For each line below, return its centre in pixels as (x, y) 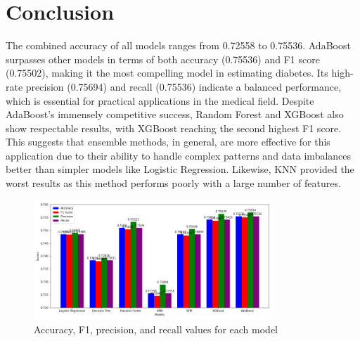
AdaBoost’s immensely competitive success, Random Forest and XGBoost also (175, 114)
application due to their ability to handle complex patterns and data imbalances (179, 155)
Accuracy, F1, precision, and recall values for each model (156, 329)
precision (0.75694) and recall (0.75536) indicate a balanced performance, (184, 86)
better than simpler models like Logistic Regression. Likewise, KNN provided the (180, 169)
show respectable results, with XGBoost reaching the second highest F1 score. (174, 128)
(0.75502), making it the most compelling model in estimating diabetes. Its (167, 73)
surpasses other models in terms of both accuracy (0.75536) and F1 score (163, 59)
